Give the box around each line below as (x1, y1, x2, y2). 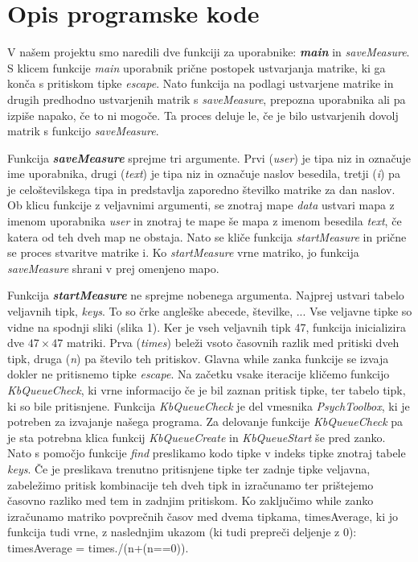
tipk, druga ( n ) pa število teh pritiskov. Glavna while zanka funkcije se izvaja (7, 349, 389, 366)
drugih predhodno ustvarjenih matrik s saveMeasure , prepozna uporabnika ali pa (7, 90, 406, 107)
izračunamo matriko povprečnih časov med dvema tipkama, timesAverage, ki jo (7, 507, 399, 524)
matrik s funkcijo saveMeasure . (7, 122, 159, 139)
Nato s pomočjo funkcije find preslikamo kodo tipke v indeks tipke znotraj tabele (7, 444, 406, 461)
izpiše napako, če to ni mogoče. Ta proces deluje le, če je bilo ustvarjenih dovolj (7, 106, 399, 123)
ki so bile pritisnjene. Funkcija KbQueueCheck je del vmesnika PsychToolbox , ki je (7, 397, 410, 414)
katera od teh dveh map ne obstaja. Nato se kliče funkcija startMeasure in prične (7, 228, 407, 245)
